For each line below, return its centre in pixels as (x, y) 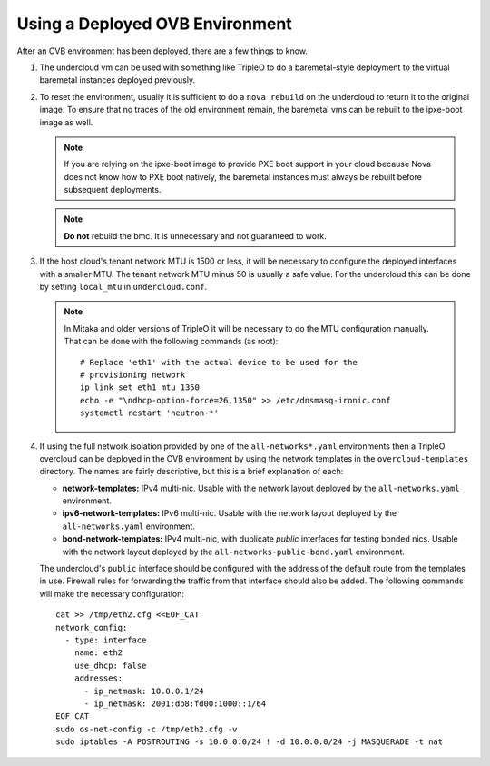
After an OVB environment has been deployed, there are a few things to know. (162, 51)
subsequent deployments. (113, 190)
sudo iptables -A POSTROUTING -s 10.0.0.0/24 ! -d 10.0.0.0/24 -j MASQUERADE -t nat (250, 742)
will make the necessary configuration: (112, 593)
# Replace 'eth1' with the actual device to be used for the (219, 362)
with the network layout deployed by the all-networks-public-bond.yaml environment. (234, 552)
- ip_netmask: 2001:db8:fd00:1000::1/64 (175, 703)
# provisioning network (133, 374)
